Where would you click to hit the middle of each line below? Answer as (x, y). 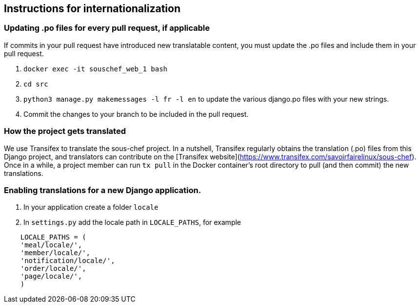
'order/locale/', (53, 269)
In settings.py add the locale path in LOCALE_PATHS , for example (132, 222)
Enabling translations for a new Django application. (103, 190)
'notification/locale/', (68, 261)
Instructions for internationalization (92, 9)
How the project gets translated (65, 131)
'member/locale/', (55, 253)
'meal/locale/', (51, 245)
